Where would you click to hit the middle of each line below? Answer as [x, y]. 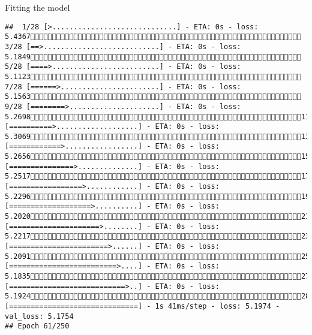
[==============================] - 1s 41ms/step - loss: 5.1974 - [142, 306]
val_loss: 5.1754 [39, 316]
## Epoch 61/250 [37, 326]
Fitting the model [37, 7]
